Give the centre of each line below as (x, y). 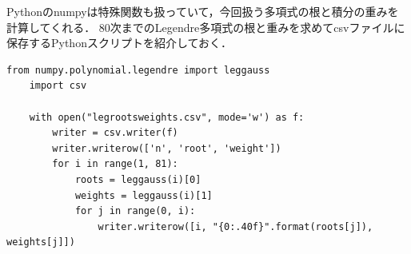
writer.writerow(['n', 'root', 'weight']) (167, 148)
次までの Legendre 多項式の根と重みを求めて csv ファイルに (257, 27)
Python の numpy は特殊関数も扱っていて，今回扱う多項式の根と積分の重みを (203, 11)
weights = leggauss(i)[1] (144, 195)
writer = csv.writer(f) (115, 133)
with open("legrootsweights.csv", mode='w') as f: (167, 117)
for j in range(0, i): (135, 211)
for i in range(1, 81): (115, 164)
